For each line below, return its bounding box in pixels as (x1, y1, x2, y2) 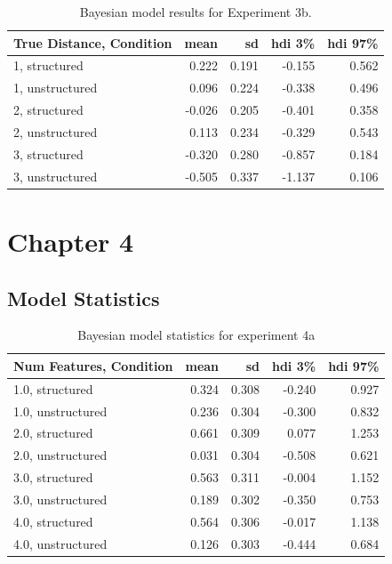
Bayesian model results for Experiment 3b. (79, 3, 312, 20)
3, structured (13, 144, 84, 163)
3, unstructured (13, 166, 98, 185)
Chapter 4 (7, 222, 134, 259)
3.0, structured (13, 468, 93, 487)
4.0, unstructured (13, 534, 108, 552)
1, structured (13, 56, 84, 75)
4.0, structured (13, 512, 93, 530)
